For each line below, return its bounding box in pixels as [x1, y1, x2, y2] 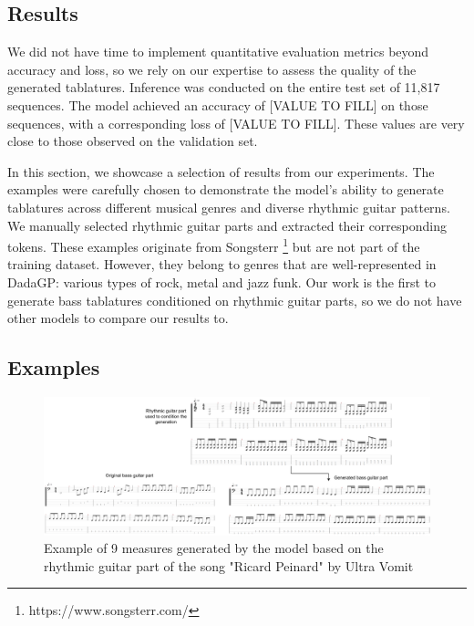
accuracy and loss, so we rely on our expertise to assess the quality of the [7, 59, 417, 78]
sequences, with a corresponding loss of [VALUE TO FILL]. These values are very [7, 113, 465, 132]
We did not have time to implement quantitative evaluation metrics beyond [7, 42, 429, 61]
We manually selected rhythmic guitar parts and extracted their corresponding [7, 215, 447, 235]
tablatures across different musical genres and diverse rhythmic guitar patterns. [7, 197, 450, 216]
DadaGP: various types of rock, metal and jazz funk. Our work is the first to [7, 272, 437, 291]
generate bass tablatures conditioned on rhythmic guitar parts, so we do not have [7, 290, 462, 309]
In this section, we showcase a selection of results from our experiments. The [7, 162, 435, 181]
